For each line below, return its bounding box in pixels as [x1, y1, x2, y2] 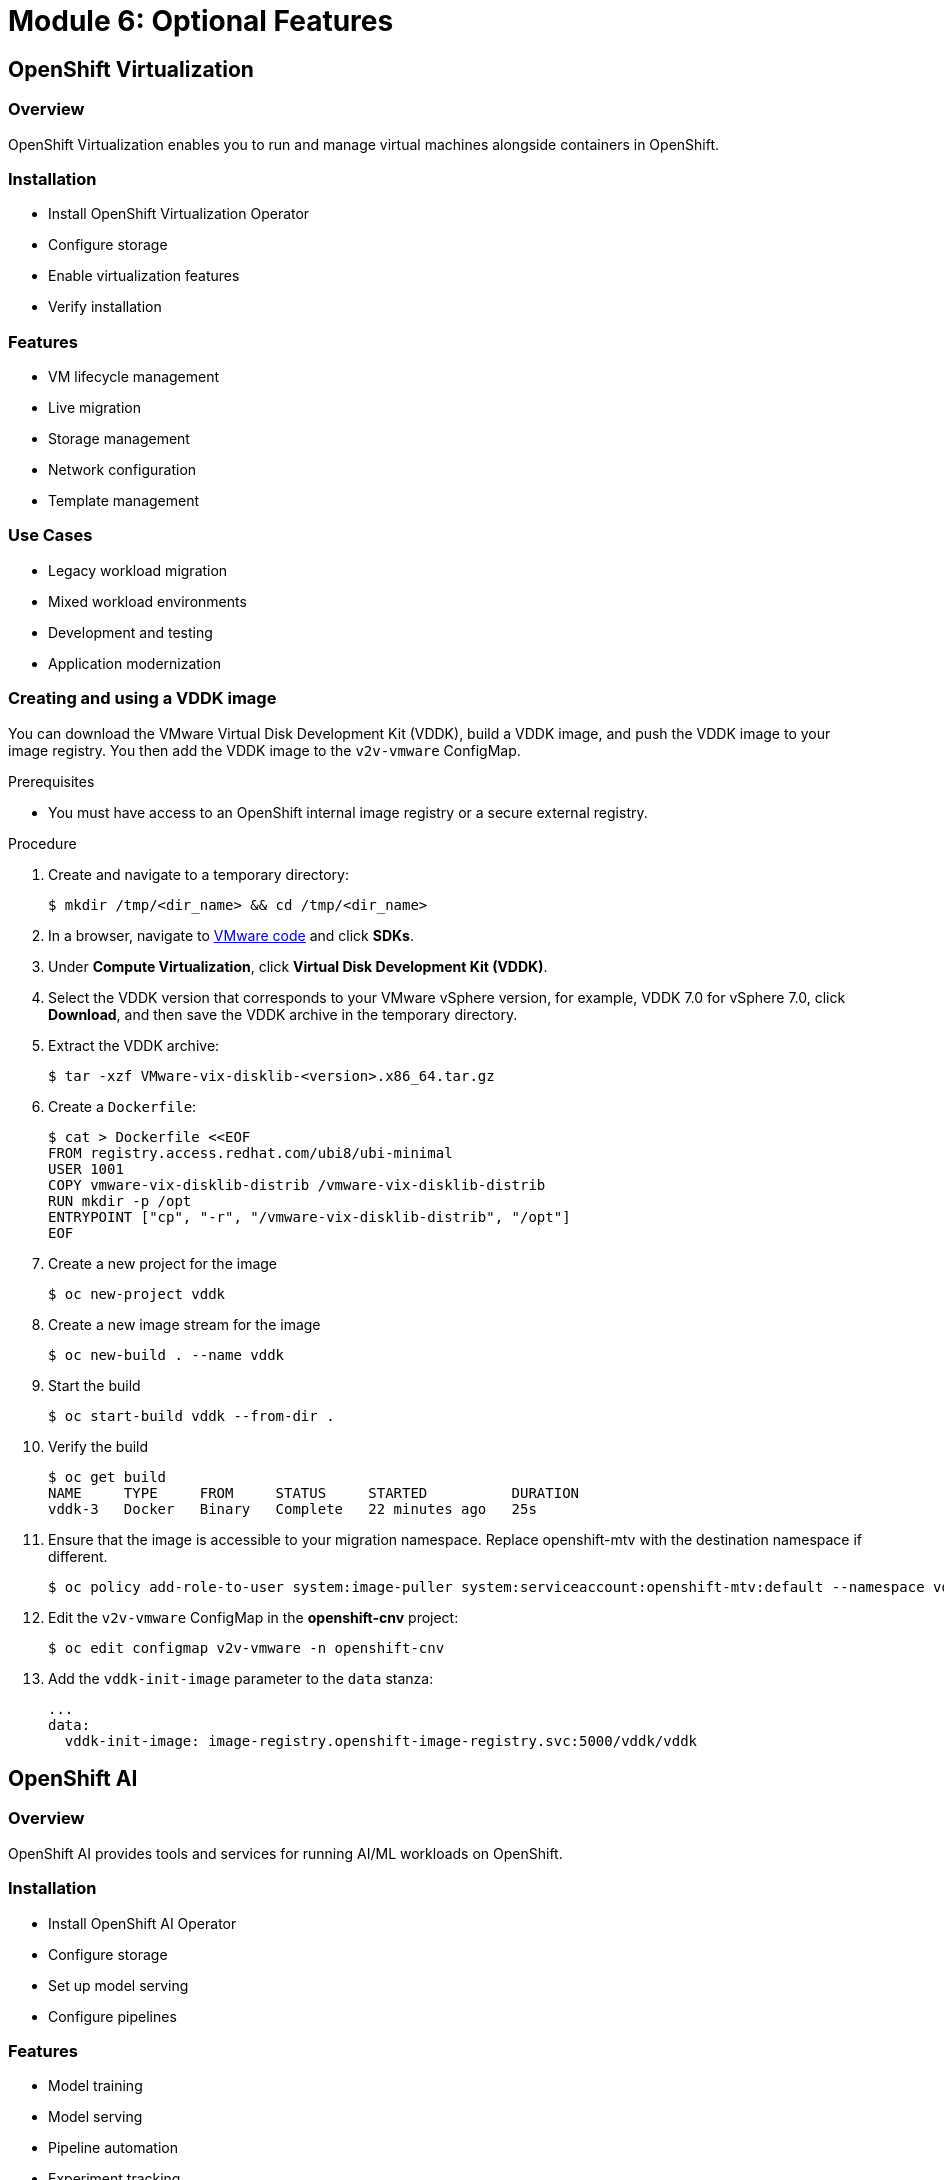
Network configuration [48, 461, 197, 479]
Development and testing [48, 623, 213, 641]
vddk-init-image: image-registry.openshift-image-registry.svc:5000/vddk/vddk [64, 1732, 698, 1749]
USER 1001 [48, 1160, 124, 1177]
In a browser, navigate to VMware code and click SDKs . [48, 926, 414, 944]
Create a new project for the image [48, 1254, 278, 1272]
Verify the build [48, 1437, 149, 1455]
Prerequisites [8, 772, 95, 790]
